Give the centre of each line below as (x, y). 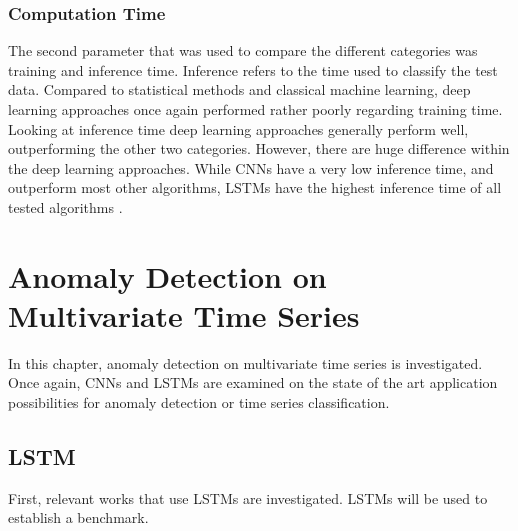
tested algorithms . (65, 206)
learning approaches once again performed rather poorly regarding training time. (255, 109)
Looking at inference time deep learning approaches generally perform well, (238, 128)
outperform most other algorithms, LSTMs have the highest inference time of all (255, 187)
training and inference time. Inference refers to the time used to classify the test (253, 69)
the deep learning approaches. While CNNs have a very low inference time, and (251, 167)
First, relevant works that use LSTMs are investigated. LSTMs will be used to (248, 497)
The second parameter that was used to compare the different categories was (243, 50)
